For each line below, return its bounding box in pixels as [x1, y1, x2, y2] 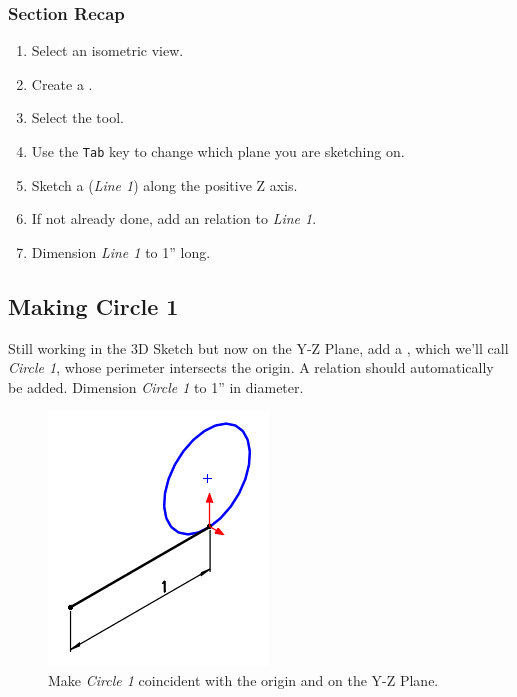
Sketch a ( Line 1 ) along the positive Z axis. [31, 174, 298, 195]
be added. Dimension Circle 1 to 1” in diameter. [8, 376, 304, 397]
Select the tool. [31, 107, 124, 128]
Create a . [31, 73, 93, 94]
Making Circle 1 [8, 290, 179, 321]
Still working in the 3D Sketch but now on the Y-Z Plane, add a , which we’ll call [8, 337, 509, 358]
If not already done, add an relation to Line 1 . [31, 208, 317, 229]
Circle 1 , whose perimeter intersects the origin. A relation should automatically [8, 357, 494, 378]
